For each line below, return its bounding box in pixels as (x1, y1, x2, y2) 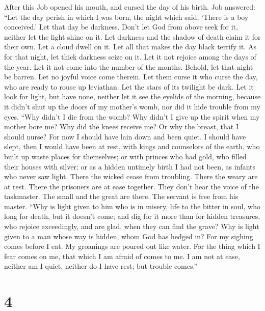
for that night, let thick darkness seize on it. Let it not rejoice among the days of (4, 51, 256, 62)
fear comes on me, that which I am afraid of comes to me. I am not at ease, (4, 250, 240, 261)
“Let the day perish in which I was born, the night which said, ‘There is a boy (4, 11, 249, 22)
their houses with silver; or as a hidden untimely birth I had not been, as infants (4, 161, 255, 172)
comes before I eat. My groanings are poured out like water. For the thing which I (4, 241, 260, 251)
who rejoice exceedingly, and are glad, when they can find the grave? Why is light (4, 221, 259, 232)
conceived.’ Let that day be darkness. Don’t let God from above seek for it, (4, 21, 238, 32)
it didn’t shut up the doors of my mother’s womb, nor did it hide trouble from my (4, 101, 260, 111)
